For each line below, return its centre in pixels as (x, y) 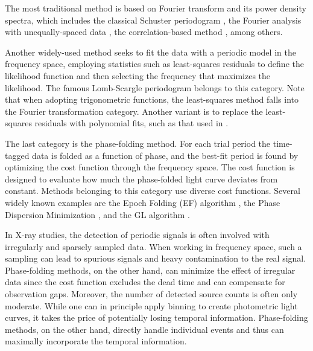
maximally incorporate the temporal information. (96, 341)
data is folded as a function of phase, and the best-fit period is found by (165, 155)
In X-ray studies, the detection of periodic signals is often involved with (137, 235)
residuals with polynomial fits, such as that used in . (131, 123)
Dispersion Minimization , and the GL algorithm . (97, 214)
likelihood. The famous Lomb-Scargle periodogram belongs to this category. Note (155, 87)
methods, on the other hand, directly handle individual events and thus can (144, 329)
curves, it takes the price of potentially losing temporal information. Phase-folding (156, 317)
